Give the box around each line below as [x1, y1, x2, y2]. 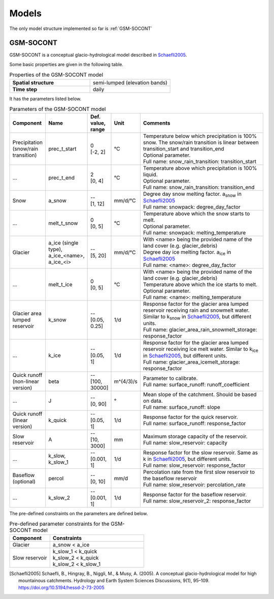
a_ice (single [48, 239, 79, 246]
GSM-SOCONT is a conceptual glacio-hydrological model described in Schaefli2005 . [9, 52, 187, 58]
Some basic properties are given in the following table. [9, 61, 124, 67]
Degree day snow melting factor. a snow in [143, 191, 242, 198]
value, [90, 119, 106, 127]
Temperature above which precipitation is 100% [143, 165, 257, 172]
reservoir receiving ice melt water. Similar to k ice [143, 345, 259, 353]
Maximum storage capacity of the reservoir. [143, 433, 248, 440]
